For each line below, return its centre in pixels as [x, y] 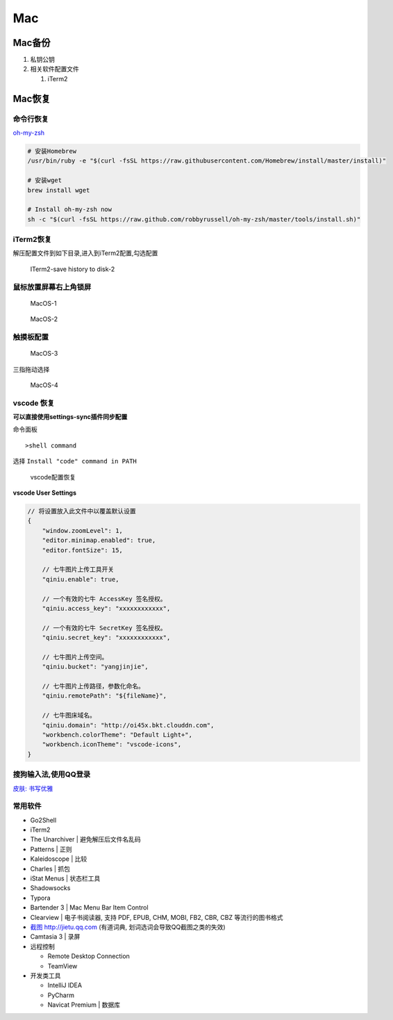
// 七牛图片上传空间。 [75, 657]
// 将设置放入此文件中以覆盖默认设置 [82, 511]
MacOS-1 [43, 303]
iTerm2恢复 [32, 240]
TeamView [62, 966]
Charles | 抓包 [50, 869]
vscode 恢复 [34, 403]
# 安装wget [45, 180]
